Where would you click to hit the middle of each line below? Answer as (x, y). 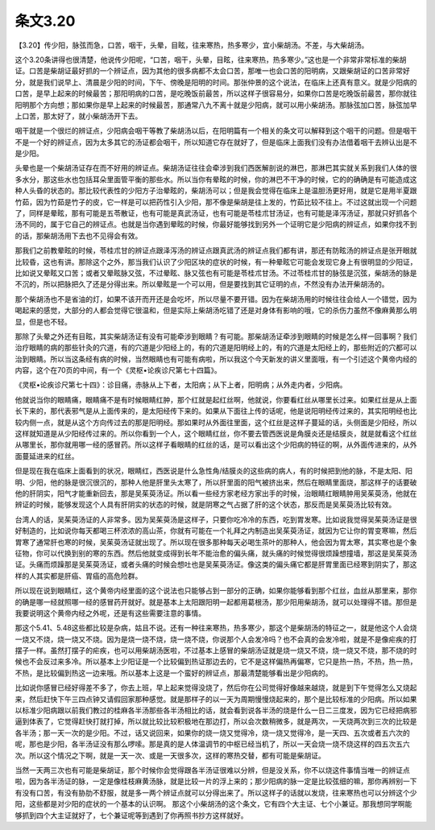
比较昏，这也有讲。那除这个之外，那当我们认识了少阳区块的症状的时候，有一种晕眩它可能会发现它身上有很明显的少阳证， (216, 262)
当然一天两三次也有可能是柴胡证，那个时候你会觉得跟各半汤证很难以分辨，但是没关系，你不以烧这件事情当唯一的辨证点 (212, 770)
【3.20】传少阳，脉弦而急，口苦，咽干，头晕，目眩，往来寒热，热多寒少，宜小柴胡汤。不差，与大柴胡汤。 (192, 45)
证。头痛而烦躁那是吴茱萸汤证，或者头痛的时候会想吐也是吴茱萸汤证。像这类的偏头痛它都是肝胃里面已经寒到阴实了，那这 (216, 564)
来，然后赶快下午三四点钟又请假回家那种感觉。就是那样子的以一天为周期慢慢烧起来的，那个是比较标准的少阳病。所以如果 (216, 699)
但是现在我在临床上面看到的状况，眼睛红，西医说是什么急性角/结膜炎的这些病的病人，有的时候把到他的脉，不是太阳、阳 (214, 471)
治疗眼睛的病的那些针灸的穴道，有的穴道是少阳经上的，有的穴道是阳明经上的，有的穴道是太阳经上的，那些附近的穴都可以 (216, 348)
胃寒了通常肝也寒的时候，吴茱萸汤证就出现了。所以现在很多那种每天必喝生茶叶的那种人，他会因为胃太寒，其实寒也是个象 (216, 542)
